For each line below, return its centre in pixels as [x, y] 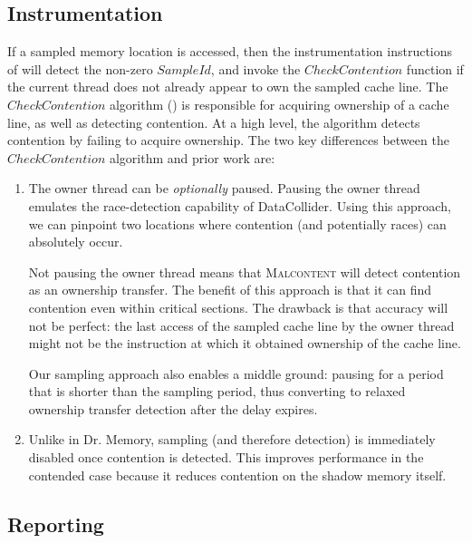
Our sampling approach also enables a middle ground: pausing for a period [236, 373]
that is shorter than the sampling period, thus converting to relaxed [217, 391]
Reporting [56, 524]
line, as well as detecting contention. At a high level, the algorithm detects [214, 122]
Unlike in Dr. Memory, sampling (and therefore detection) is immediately [232, 439]
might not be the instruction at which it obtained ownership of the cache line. [245, 343]
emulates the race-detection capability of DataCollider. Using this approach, [240, 205]
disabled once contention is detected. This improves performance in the [226, 457]
